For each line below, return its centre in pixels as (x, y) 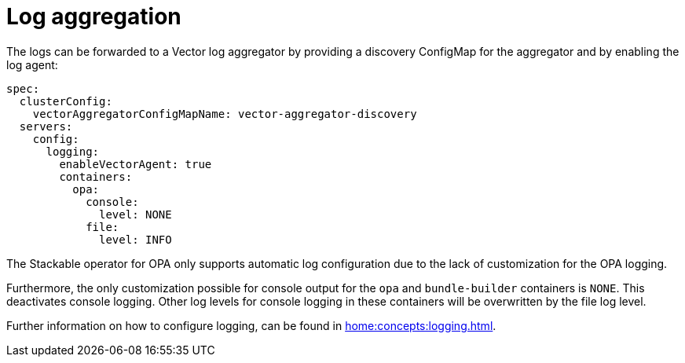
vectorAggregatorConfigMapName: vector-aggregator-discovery (225, 114)
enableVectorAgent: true (136, 164)
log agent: (32, 64)
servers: (46, 126)
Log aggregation (94, 16)
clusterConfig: (66, 101)
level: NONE (136, 214)
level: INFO (136, 239)
